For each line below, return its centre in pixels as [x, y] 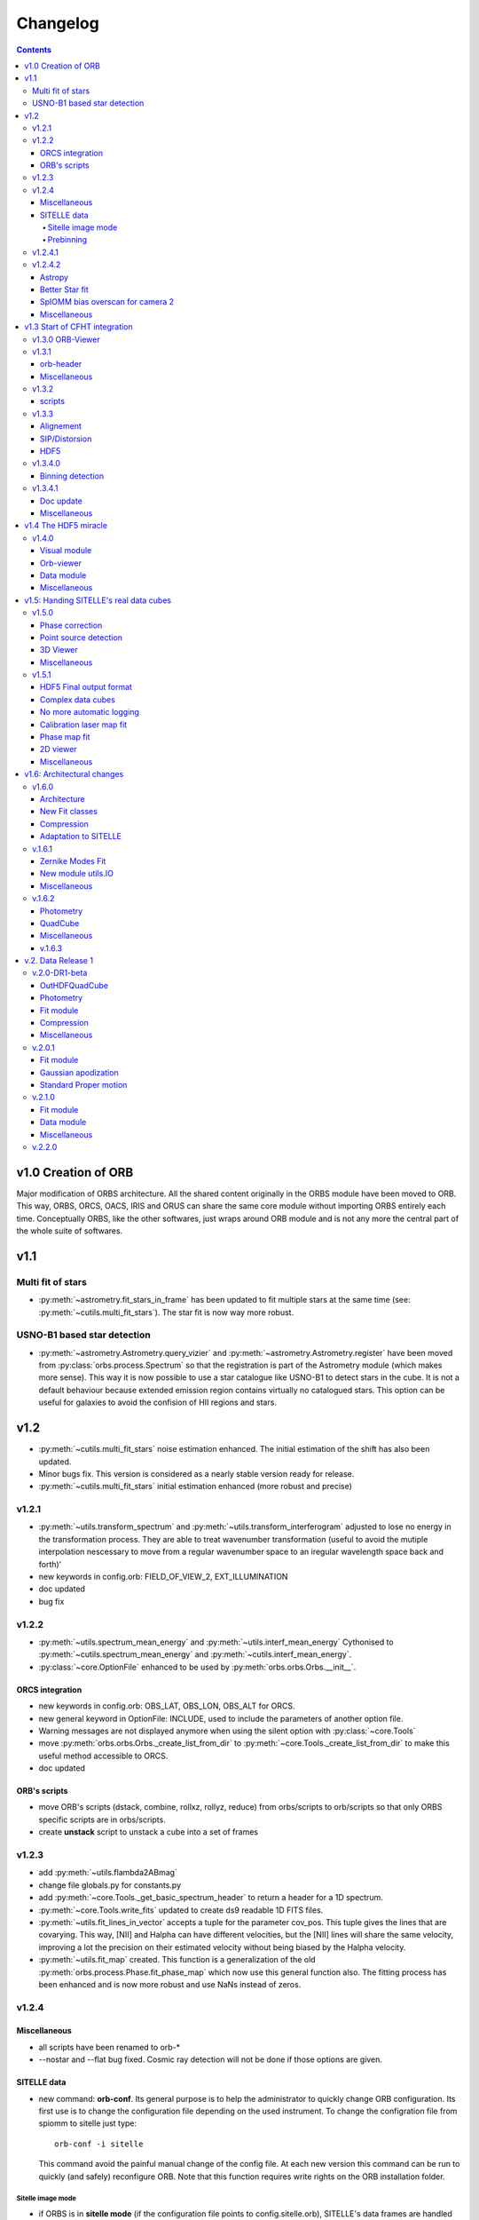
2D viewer [59, 749]
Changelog [58, 23]
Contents [34, 50]
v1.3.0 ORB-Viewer [67, 339]
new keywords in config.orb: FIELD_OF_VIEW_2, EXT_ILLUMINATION [163, 1577]
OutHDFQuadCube [74, 985]
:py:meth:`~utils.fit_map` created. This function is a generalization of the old [177, 1960]
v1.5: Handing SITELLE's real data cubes [98, 600]
